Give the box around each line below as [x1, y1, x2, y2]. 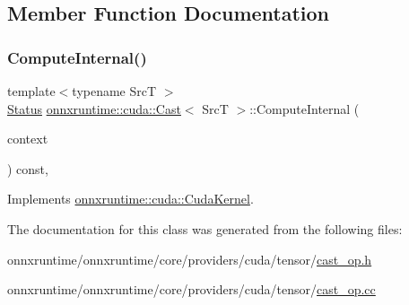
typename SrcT [72, 82, 157, 100]
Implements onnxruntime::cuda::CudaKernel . [7, 189, 254, 208]
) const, [7, 159, 48, 178]
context [7, 129, 48, 148]
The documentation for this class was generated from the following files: [7, 219, 403, 238]
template [7, 82, 56, 100]
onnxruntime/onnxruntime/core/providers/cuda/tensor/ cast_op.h [7, 249, 372, 268]
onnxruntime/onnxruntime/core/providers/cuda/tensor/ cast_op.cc [7, 280, 376, 299]
